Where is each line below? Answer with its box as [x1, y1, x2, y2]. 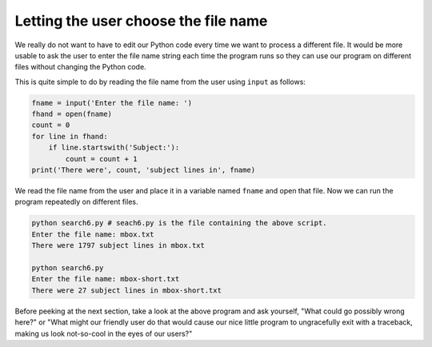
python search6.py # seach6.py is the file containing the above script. [31, 218, 327, 228]
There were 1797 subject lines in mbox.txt [31, 241, 206, 250]
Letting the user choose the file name [14, 12, 268, 30]
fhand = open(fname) [31, 110, 112, 119]
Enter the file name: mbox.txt [31, 229, 155, 239]
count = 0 [31, 121, 70, 130]
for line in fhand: [31, 132, 108, 141]
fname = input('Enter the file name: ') [31, 98, 192, 107]
